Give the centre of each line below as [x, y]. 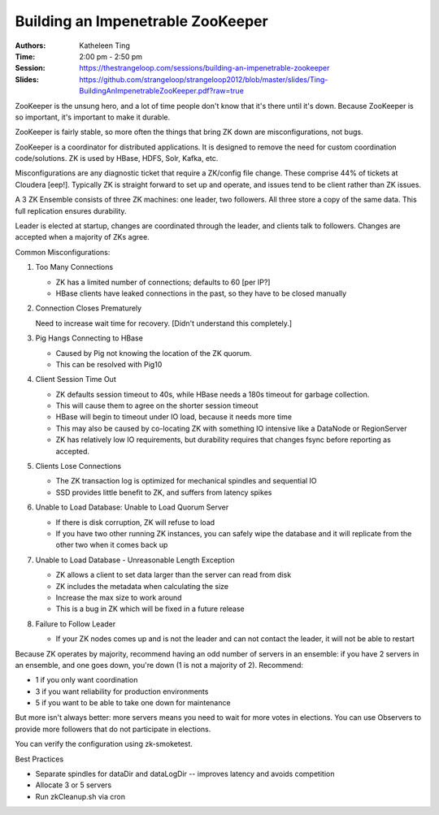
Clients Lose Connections [78, 466]
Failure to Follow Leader [76, 624]
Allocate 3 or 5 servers [74, 785]
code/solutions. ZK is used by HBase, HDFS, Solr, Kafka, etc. [117, 158]
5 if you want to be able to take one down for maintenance [133, 703]
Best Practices [39, 759]
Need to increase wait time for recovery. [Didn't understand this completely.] [164, 323]
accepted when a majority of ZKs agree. [82, 237]
